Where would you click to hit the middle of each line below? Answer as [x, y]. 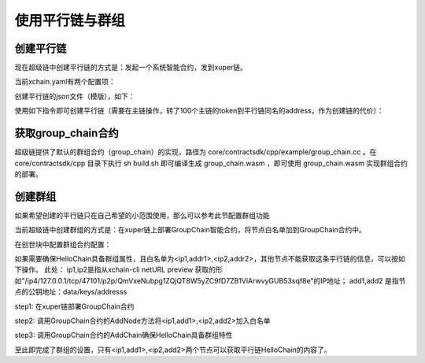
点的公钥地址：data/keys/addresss [71, 292]
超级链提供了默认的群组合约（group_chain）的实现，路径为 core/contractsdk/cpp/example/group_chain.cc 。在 [196, 152]
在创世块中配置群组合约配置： [63, 244]
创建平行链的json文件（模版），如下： [75, 96]
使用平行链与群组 [70, 20]
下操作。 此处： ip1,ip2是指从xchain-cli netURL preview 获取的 [115, 270]
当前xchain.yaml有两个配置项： [65, 82]
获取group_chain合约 [67, 133]
